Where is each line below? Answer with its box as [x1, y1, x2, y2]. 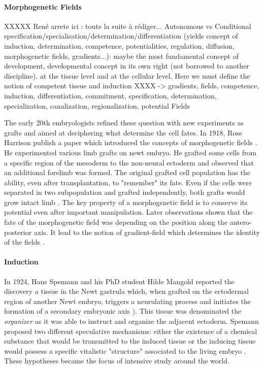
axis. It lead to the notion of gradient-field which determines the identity [34, 226, 260, 237]
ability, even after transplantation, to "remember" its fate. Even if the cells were [4, 177, 252, 187]
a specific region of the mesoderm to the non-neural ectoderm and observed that [4, 157, 254, 167]
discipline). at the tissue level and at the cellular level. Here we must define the [4, 70, 250, 81]
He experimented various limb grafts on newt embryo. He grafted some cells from [4, 147, 257, 157]
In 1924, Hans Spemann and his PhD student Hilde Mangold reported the [4, 276, 235, 286]
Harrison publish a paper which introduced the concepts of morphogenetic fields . [4, 137, 257, 148]
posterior [4, 226, 32, 237]
